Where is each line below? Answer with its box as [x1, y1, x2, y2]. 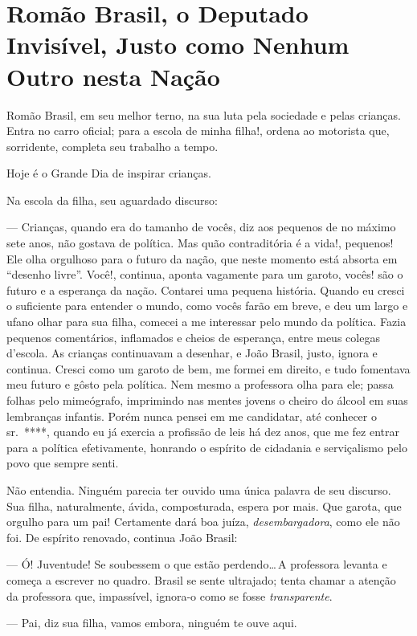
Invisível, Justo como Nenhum [6, 28, 350, 61]
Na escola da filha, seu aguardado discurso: [6, 191, 218, 208]
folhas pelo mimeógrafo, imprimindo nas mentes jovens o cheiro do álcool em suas [6, 392, 408, 408]
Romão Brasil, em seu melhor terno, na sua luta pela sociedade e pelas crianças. [6, 106, 401, 123]
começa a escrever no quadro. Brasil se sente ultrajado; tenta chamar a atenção [6, 571, 396, 588]
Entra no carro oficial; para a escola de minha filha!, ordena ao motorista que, [6, 122, 390, 139]
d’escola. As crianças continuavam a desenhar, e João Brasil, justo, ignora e [6, 344, 378, 361]
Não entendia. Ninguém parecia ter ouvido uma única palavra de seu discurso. [6, 481, 391, 498]
